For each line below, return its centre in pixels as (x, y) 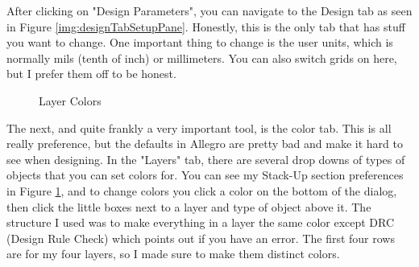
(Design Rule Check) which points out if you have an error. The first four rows (201, 238)
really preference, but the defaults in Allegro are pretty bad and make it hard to (205, 144)
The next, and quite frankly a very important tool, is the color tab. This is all (199, 127)
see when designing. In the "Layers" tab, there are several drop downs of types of (206, 159)
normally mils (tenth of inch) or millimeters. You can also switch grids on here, (202, 58)
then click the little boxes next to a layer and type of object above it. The (189, 206)
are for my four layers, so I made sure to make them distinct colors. (173, 254)
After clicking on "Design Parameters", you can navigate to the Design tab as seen (209, 10)
